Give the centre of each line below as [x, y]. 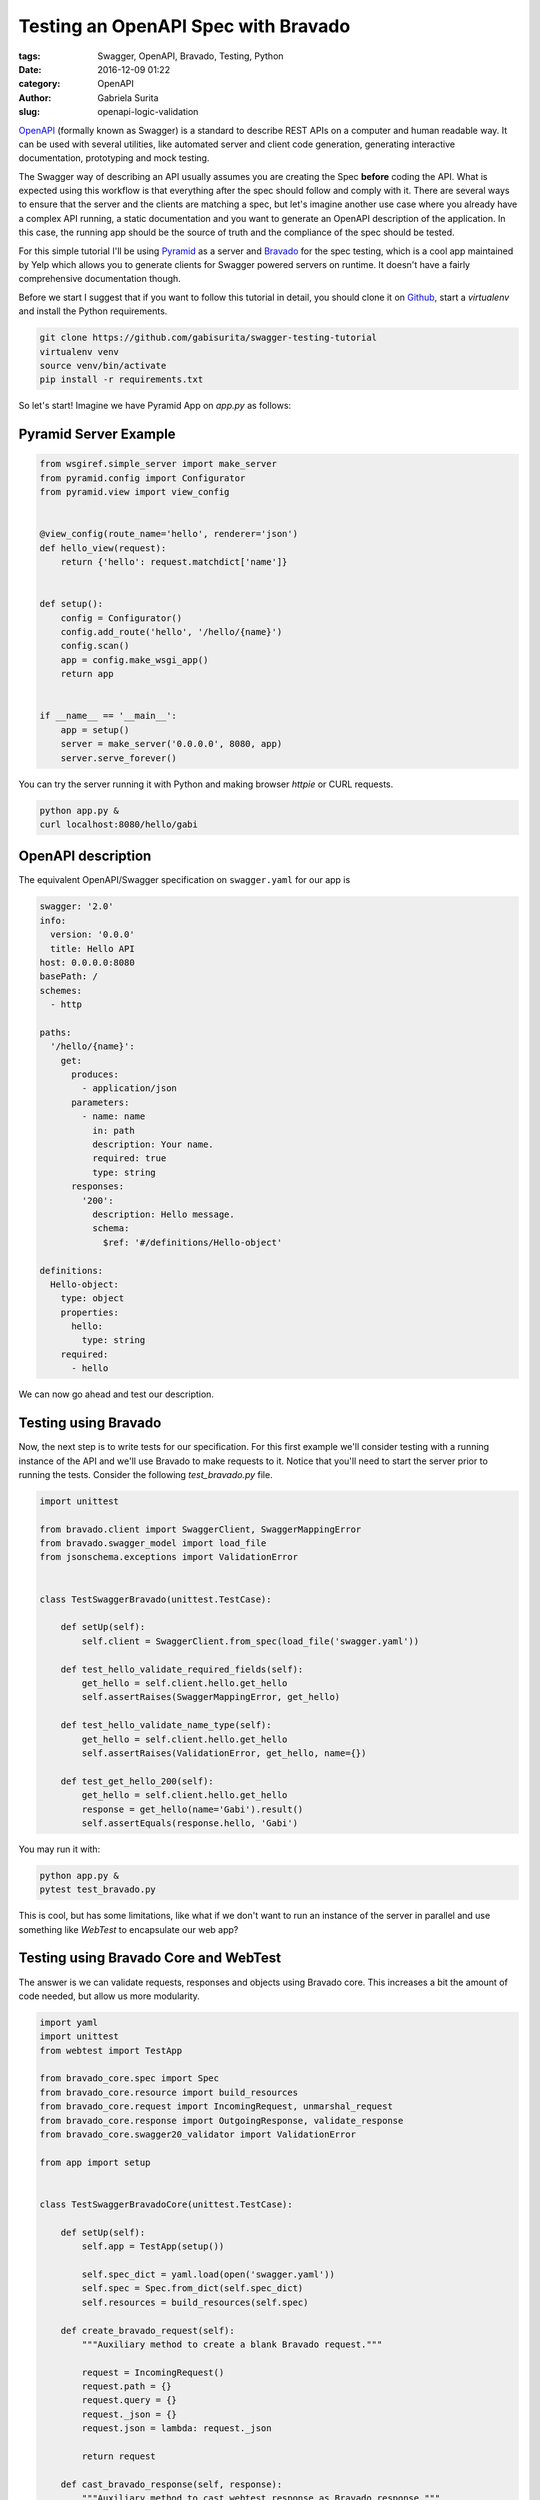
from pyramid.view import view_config [134, 492]
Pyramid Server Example [97, 434]
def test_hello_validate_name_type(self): [166, 1725]
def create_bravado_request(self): [147, 2330]
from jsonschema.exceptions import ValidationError [169, 1557]
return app [87, 674]
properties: [90, 1312]
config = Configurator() [121, 618]
